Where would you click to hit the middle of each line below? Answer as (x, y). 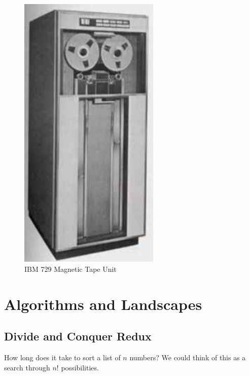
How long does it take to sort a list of (62, 357)
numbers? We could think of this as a (188, 357)
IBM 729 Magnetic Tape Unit (70, 269)
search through (27, 367)
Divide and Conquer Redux (78, 336)
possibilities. (80, 367)
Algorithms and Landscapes (103, 304)
